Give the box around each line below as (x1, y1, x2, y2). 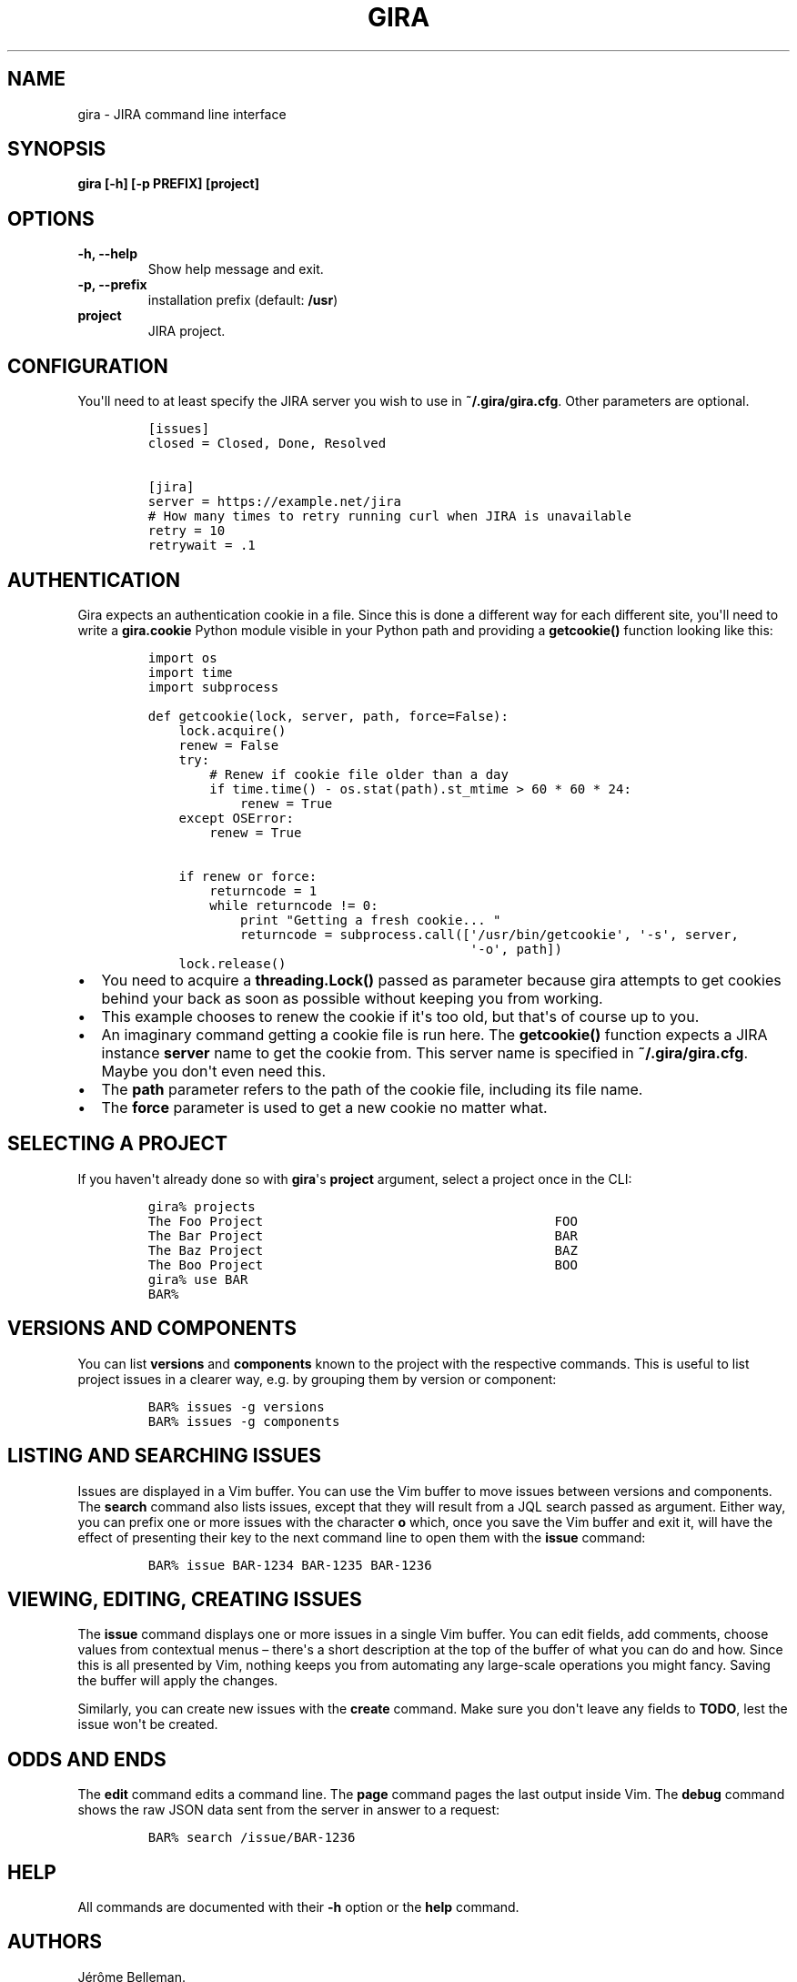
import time (147, 664, 233, 680)
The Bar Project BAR (147, 1228, 578, 1243)
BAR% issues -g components (147, 1413, 340, 1429)
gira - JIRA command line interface (77, 106, 287, 122)
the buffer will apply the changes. (77, 1673, 278, 1689)
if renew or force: (178, 868, 318, 884)
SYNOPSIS (7, 137, 106, 161)
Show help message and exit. (147, 261, 324, 278)
